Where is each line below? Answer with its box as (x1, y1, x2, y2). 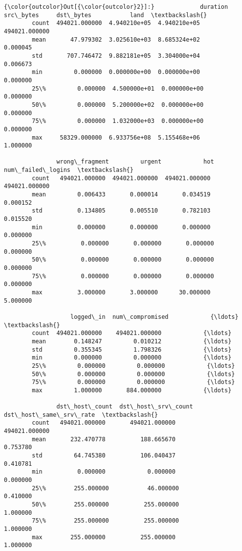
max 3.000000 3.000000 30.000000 (32, 288, 211, 296)
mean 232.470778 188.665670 (32, 435, 176, 443)
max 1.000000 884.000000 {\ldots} (32, 386, 232, 394)
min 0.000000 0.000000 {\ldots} (32, 354, 232, 361)
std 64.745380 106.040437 (32, 452, 176, 459)
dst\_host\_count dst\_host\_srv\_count (56, 403, 193, 410)
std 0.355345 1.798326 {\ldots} (32, 346, 232, 353)
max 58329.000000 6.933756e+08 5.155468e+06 (32, 134, 200, 141)
